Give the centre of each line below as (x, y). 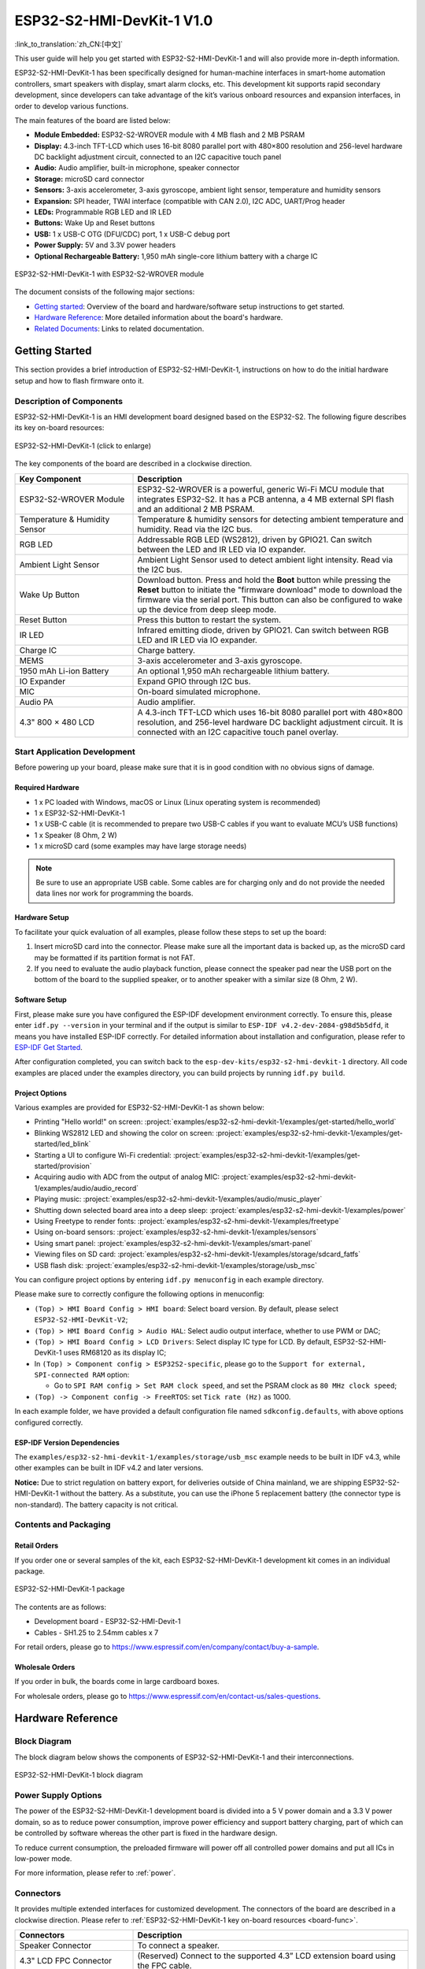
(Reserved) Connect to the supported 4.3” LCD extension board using (267, 1956)
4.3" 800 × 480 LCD (57, 722)
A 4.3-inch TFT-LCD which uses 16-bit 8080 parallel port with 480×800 (270, 712)
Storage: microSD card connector (89, 179)
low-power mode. (43, 1858)
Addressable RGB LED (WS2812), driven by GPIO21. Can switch (255, 540)
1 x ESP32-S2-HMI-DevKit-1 (79, 813)
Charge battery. (166, 650)
